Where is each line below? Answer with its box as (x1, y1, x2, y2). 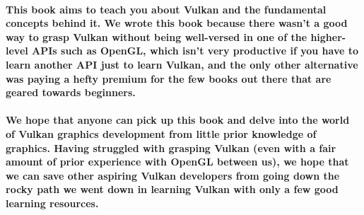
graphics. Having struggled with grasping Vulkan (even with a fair (6, 140, 336, 155)
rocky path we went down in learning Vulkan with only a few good (6, 182, 339, 197)
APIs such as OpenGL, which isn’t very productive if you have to (32, 43, 358, 58)
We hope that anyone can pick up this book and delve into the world (6, 112, 350, 127)
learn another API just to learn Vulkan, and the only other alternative (6, 57, 358, 71)
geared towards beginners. (6, 85, 136, 100)
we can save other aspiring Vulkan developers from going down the (6, 168, 340, 182)
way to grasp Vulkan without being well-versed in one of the (6, 29, 307, 44)
